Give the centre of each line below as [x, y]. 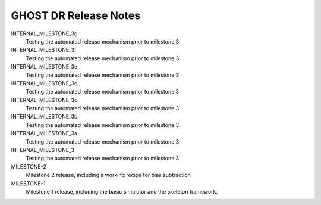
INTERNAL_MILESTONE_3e [44, 67]
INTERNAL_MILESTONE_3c [44, 100]
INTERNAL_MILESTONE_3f [44, 50]
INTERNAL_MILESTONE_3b [44, 117]
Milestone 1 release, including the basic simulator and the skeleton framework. [122, 191]
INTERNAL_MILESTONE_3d [44, 83]
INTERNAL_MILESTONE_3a [44, 133]
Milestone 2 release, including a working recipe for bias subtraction [108, 175]
